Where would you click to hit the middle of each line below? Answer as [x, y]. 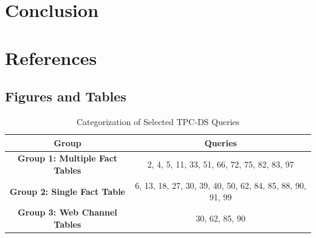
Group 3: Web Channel [67, 212]
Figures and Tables [66, 96]
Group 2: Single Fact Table [67, 191]
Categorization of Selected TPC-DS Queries [158, 121]
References [51, 57]
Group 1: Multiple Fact [67, 158]
